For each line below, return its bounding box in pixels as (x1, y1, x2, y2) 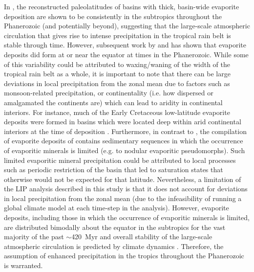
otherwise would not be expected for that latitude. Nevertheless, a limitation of (4, 174, 241, 184)
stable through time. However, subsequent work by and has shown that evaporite (4, 40, 246, 50)
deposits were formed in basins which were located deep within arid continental (4, 116, 241, 127)
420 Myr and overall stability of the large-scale (71, 231, 212, 242)
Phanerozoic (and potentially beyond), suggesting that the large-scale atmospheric (4, 21, 250, 31)
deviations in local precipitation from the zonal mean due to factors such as (4, 78, 230, 88)
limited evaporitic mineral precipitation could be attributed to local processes (4, 155, 236, 165)
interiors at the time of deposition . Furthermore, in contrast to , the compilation (4, 126, 247, 136)
